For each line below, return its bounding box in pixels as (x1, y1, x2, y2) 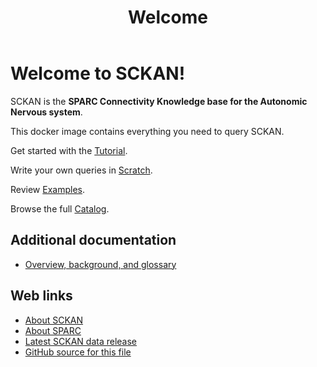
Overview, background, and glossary (24, 258, 177, 270)
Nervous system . (10, 106, 83, 118)
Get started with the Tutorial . (10, 144, 128, 156)
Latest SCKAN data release (24, 335, 138, 347)
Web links (10, 287, 73, 305)
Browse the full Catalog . (10, 202, 110, 215)
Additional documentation (10, 232, 177, 249)
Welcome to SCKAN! (10, 62, 186, 85)
